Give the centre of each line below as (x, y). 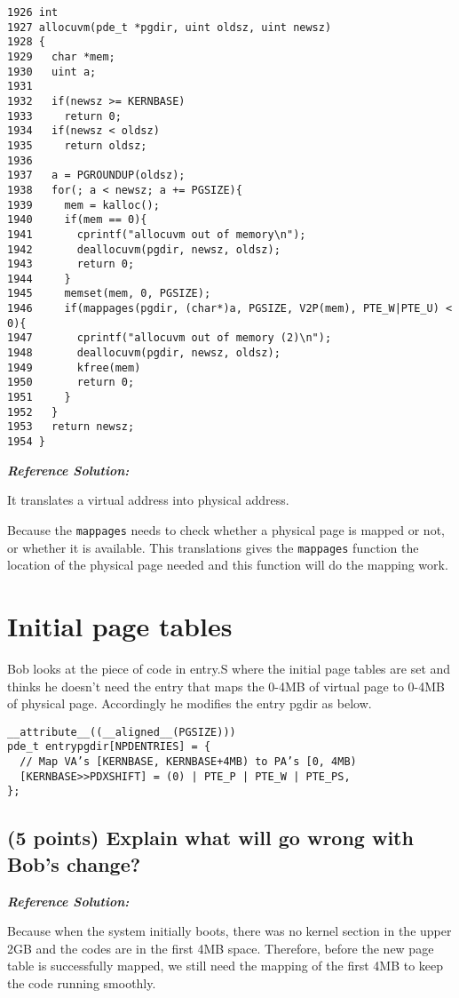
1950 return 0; (71, 383)
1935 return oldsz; (77, 145)
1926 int (33, 12)
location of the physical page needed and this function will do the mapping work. (228, 565)
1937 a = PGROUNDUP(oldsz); (96, 176)
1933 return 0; (64, 116)
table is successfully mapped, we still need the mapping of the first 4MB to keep (226, 966)
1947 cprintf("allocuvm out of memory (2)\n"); (170, 338)
